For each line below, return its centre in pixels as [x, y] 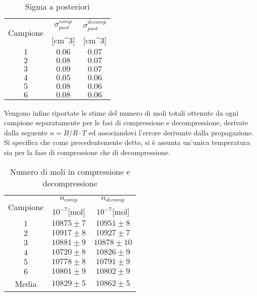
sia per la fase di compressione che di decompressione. [87, 152]
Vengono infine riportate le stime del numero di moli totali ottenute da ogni [121, 112]
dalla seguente [26, 132]
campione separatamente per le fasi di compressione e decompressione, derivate [126, 122]
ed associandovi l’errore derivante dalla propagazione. [171, 132]
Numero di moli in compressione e [70, 171]
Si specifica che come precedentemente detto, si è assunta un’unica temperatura [127, 142]
